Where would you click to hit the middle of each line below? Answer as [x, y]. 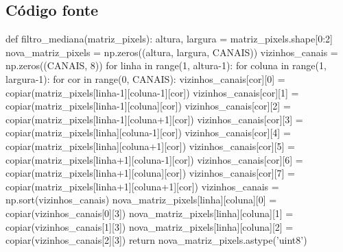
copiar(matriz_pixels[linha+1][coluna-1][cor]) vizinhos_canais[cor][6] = [154, 159]
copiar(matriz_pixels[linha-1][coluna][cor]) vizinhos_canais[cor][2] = [148, 106]
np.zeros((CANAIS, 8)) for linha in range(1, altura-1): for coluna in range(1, [166, 65]
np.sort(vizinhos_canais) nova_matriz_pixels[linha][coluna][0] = [141, 200]
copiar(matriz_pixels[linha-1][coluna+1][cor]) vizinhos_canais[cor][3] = [154, 119]
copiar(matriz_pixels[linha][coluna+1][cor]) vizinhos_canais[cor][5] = [151, 146]
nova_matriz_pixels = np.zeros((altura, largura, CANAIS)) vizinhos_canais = [172, 52]
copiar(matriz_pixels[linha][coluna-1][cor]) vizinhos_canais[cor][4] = [148, 133]
